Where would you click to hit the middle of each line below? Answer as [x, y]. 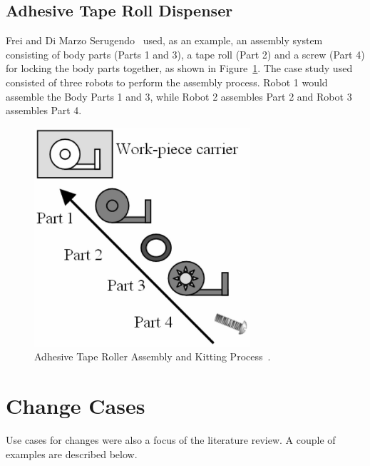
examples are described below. [72, 454]
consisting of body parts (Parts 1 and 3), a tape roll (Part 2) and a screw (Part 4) [185, 54]
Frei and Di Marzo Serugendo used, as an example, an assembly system [164, 40]
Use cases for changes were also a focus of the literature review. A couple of [171, 439]
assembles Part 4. [44, 110]
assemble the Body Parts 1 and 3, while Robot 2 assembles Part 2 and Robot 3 [179, 96]
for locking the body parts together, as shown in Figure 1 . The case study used [179, 68]
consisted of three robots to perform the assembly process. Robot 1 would [167, 82]
